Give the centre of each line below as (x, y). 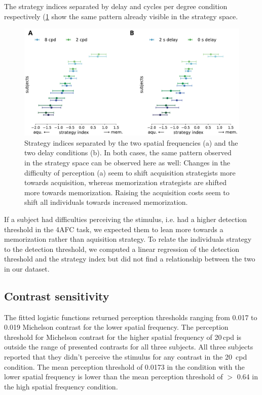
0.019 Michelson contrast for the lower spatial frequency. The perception (116, 327)
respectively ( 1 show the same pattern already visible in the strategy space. (121, 16)
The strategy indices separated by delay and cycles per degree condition (116, 6)
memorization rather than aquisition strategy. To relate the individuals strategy (128, 239)
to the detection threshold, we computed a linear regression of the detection (122, 249)
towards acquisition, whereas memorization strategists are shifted (125, 182)
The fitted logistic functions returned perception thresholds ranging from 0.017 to (131, 317)
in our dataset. (27, 268)
